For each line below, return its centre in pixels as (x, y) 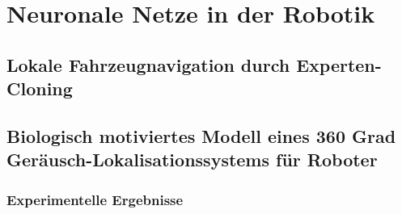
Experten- (339, 64)
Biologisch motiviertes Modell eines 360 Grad (201, 135)
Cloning (40, 88)
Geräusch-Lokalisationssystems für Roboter (192, 159)
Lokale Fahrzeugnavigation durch (148, 64)
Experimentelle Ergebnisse (95, 199)
